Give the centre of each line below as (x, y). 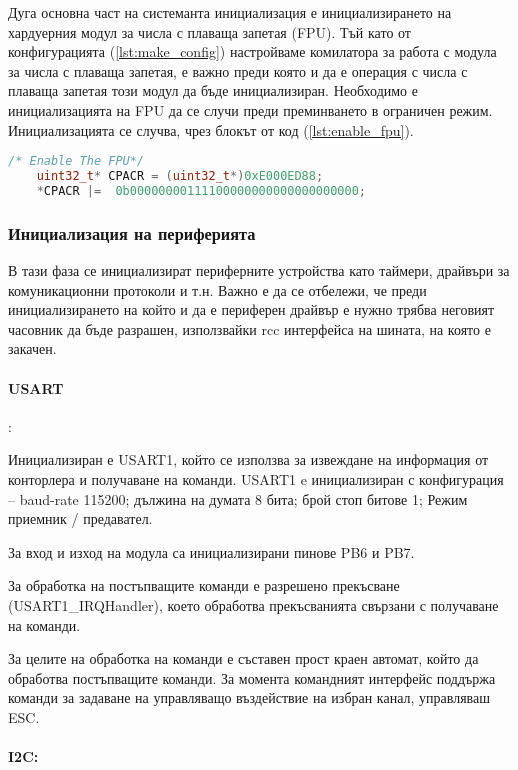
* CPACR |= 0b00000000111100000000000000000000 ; (201, 190)
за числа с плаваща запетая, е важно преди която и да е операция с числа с (238, 70)
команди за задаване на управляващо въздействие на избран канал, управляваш (249, 697)
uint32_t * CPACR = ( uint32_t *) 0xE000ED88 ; (180, 176)
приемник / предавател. (80, 518)
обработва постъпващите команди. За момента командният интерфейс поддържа (252, 677)
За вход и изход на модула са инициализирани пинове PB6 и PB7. (211, 551)
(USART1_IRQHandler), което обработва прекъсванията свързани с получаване (253, 604)
